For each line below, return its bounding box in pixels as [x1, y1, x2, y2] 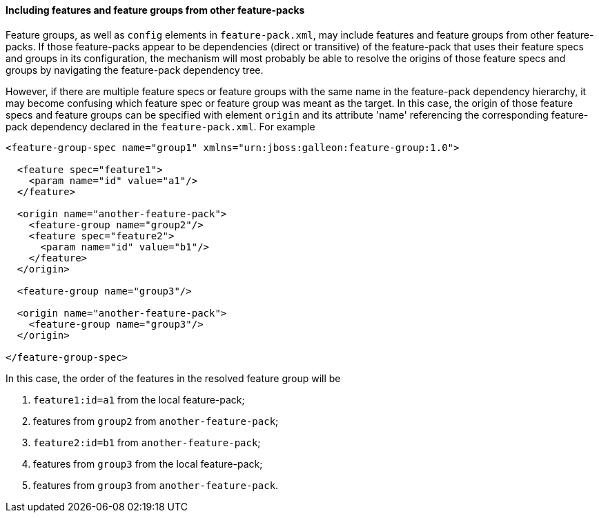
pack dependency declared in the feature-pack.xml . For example [6, 120, 315, 132]
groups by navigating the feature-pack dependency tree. [6, 63, 264, 76]
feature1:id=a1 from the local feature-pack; [33, 393, 245, 406]
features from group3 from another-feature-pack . [33, 479, 279, 491]
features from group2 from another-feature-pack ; [33, 415, 279, 427]
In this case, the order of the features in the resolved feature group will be [6, 372, 341, 384]
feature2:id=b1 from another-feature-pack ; [33, 436, 261, 448]
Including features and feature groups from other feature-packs [6, 4, 305, 16]
